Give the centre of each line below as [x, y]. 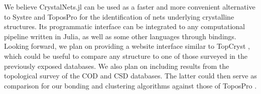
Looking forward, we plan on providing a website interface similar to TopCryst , [127, 46]
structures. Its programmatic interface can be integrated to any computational [124, 26]
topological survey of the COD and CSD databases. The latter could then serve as [130, 76]
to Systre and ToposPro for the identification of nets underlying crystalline [119, 16]
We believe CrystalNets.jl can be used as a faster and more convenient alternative [130, 7]
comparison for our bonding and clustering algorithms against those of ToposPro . [130, 85]
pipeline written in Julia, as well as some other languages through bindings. [120, 36]
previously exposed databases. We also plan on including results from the [117, 66]
